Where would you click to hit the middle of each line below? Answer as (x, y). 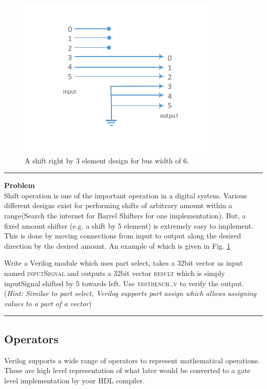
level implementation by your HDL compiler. (74, 380)
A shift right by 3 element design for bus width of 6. (107, 160)
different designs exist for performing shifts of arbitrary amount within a (118, 205)
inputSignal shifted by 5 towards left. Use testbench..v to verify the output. (124, 283)
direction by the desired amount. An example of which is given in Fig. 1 (117, 245)
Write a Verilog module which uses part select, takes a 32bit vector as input (123, 263)
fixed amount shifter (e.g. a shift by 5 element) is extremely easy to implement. (129, 225)
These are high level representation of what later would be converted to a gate (127, 370)
